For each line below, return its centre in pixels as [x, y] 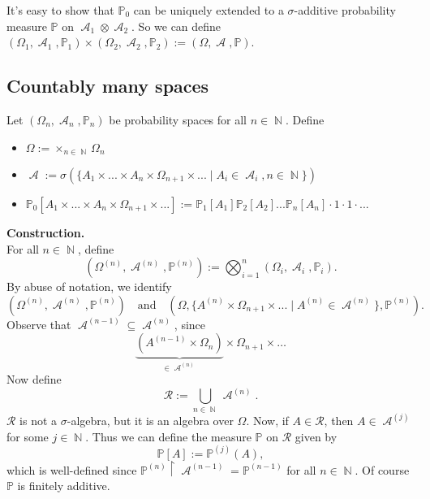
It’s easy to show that [60, 10]
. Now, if [267, 420]
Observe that [39, 324]
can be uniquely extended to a [209, 10]
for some [28, 436]
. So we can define [176, 26]
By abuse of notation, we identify [89, 286]
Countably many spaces [108, 86]
